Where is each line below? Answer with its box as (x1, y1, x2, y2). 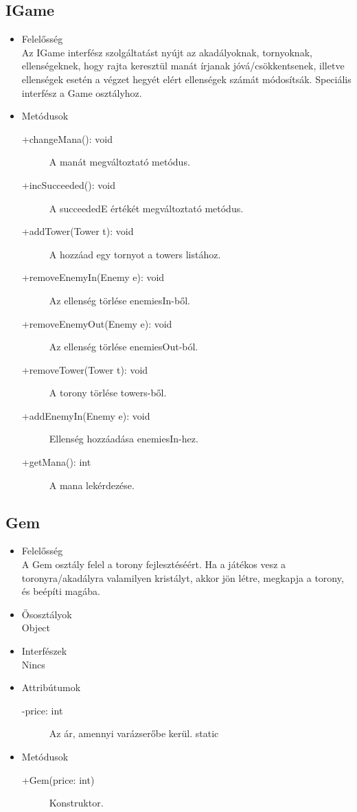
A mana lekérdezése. (49, 477, 135, 492)
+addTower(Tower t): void (21, 224, 134, 238)
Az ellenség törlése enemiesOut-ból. (49, 339, 198, 354)
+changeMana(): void (21, 131, 113, 146)
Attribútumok (21, 680, 81, 695)
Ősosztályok (21, 607, 72, 621)
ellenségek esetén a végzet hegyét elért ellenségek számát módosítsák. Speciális (21, 71, 352, 86)
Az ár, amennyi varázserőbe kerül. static (49, 726, 219, 741)
